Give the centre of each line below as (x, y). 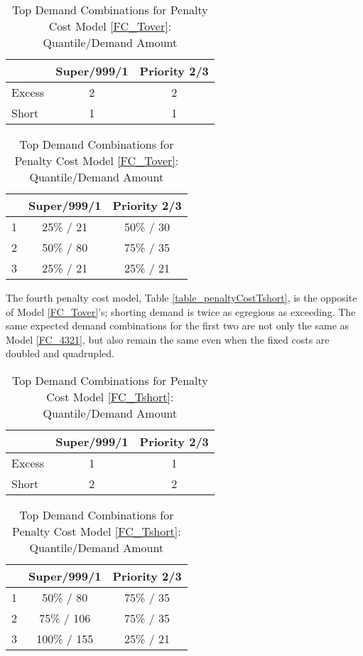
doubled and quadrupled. (60, 353)
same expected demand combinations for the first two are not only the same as (178, 326)
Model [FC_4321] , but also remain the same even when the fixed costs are (168, 339)
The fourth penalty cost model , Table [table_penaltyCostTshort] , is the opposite (181, 297)
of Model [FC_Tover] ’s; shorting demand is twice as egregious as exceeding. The (181, 311)
